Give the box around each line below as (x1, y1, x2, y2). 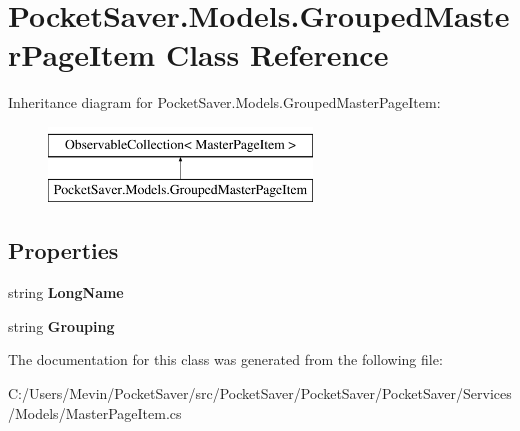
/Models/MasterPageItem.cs (8, 402, 182, 423)
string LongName (8, 282, 124, 303)
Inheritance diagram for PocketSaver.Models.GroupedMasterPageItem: (8, 92, 441, 113)
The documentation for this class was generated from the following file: (8, 349, 443, 370)
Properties (8, 235, 119, 266)
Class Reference (165, 34, 389, 75)
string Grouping (8, 315, 115, 336)
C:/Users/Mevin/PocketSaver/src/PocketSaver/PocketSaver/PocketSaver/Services (8, 383, 512, 404)
